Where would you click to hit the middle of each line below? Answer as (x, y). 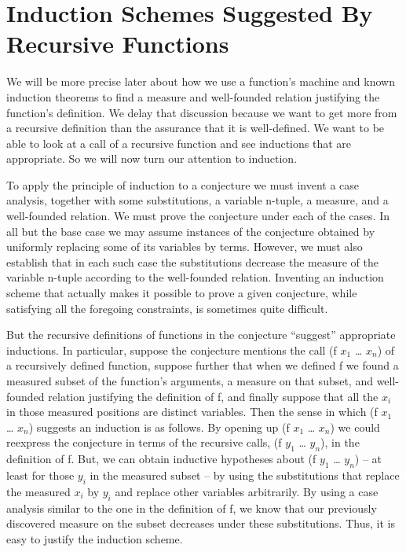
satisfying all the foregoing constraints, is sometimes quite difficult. (167, 308)
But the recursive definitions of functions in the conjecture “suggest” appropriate (201, 335)
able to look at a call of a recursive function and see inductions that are (179, 143)
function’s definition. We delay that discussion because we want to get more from (202, 112)
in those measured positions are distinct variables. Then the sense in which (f (192, 412)
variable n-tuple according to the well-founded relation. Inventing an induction (195, 277)
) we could (355, 427)
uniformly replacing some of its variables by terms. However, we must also (185, 247)
